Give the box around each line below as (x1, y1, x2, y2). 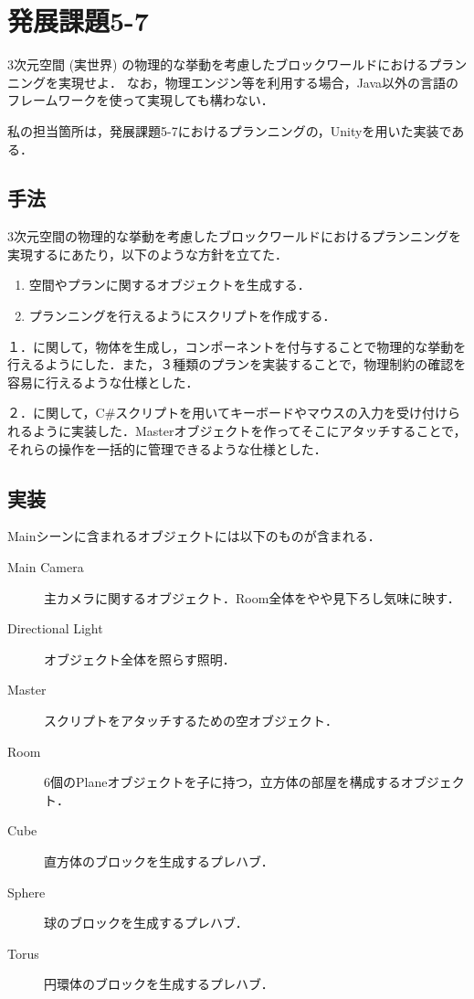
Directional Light (7, 619, 103, 638)
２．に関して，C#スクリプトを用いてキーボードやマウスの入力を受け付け (7, 403, 448, 422)
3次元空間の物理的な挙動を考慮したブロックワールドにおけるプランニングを (7, 227, 461, 246)
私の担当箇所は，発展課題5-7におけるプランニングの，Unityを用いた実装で (7, 121, 452, 140)
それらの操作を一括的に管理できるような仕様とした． (7, 439, 327, 458)
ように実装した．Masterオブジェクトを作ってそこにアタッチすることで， (32, 421, 467, 441)
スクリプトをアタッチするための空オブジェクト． (44, 711, 338, 729)
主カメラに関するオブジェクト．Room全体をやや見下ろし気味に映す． (44, 588, 460, 607)
